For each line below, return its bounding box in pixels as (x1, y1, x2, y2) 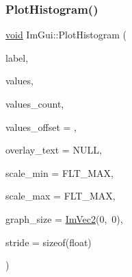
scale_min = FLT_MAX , (5, 165, 114, 180)
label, (5, 50, 29, 64)
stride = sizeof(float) (5, 234, 92, 249)
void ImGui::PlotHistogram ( (5, 27, 127, 42)
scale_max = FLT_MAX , (5, 189, 116, 203)
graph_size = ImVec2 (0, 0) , (5, 211, 123, 226)
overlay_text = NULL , (5, 143, 102, 157)
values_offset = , (5, 119, 77, 134)
